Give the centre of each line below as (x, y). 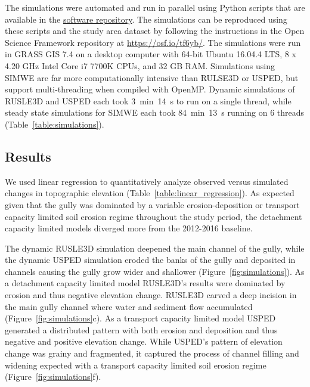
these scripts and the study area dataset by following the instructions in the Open (155, 31)
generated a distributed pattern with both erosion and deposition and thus (141, 329)
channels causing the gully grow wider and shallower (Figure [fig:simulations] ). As (155, 271)
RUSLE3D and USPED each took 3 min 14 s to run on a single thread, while (148, 100)
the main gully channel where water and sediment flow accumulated (129, 306)
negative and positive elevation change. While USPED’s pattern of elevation (144, 341)
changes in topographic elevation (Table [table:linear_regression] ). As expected (150, 193)
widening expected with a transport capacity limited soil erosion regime (136, 365)
